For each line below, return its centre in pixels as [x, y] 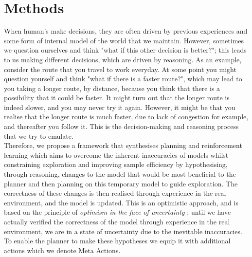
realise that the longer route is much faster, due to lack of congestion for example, [126, 117]
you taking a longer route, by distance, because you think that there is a [112, 88]
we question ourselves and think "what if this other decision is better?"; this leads [125, 50]
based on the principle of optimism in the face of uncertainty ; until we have [117, 212]
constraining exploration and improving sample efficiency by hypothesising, [116, 164]
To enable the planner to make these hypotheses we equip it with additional [117, 241]
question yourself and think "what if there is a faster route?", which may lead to [123, 79]
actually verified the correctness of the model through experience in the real [117, 221]
